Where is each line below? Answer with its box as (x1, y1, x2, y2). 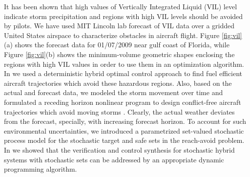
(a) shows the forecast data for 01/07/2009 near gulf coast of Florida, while (4, 39, 229, 50)
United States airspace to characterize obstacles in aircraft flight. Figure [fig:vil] (4, 30, 242, 40)
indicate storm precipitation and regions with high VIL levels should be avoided (4, 11, 243, 21)
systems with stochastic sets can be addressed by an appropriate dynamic (4, 154, 224, 164)
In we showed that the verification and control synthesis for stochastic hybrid (4, 144, 235, 155)
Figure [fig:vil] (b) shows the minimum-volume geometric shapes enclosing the (4, 49, 235, 59)
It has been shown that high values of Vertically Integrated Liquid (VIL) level (4, 1, 237, 11)
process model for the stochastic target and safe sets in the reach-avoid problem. (4, 135, 245, 145)
